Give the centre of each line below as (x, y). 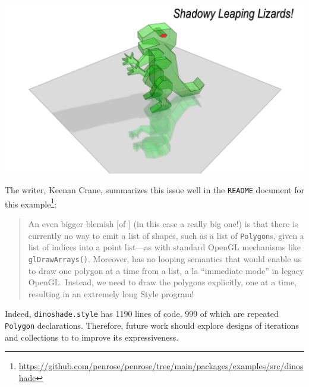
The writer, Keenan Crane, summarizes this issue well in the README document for (154, 190)
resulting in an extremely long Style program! (111, 293)
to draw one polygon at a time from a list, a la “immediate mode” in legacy (166, 270)
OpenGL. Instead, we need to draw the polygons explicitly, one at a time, (163, 282)
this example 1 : (31, 203)
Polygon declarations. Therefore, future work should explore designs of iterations (152, 325)
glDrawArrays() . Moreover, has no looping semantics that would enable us (165, 258)
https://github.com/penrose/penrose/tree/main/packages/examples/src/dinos (161, 366)
